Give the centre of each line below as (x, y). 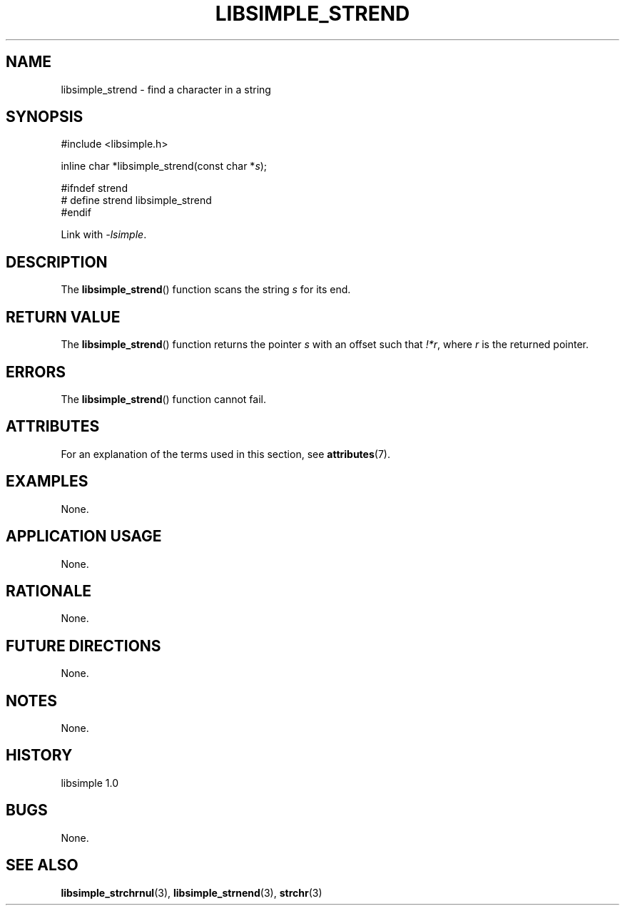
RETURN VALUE (63, 317)
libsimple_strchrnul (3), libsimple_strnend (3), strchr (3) (192, 892)
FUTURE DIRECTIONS (83, 646)
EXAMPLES (47, 482)
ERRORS (36, 372)
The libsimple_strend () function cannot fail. (164, 399)
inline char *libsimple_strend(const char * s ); (164, 166)
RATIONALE (49, 591)
